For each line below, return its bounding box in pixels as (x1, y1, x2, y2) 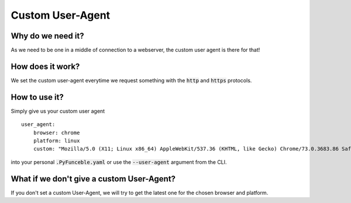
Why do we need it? (11, 31, 84, 41)
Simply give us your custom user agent (11, 107, 105, 114)
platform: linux (33, 138, 80, 144)
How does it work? (11, 61, 80, 71)
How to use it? (11, 92, 64, 102)
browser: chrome (33, 129, 80, 136)
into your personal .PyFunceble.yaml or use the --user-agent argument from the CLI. (11, 158, 228, 166)
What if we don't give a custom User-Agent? (11, 174, 175, 184)
